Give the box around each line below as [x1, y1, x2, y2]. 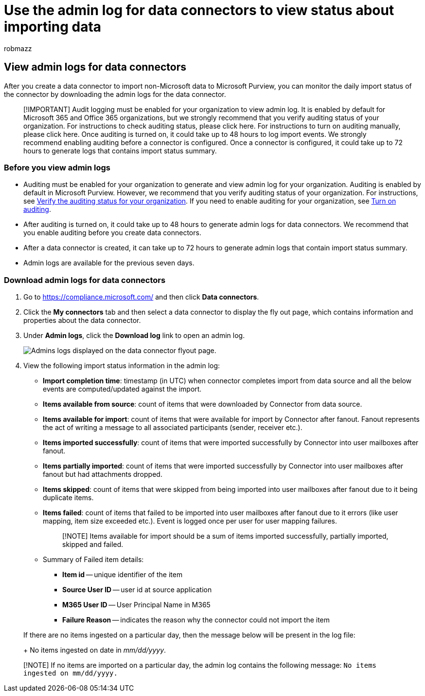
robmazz [4, 44, 32, 53]
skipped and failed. [62, 540, 124, 549]
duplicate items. [43, 493, 94, 502]
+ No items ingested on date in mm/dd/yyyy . [23, 646, 166, 655]
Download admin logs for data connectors [4, 275, 166, 285]
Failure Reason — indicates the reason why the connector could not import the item [62, 616, 330, 624]
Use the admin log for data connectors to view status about [4, 2, 394, 19]
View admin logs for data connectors [4, 61, 186, 74]
